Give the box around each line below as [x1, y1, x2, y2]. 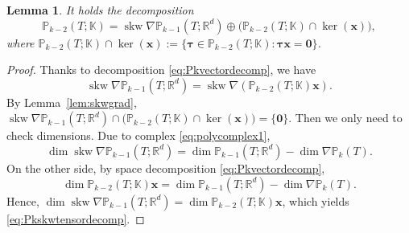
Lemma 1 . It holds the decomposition [6, 2, 194, 18]
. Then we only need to [288, 109, 403, 126]
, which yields [282, 192, 349, 209]
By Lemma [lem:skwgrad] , [6, 93, 137, 110]
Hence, [6, 192, 39, 209]
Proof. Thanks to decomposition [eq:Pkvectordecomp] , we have [6, 61, 316, 78]
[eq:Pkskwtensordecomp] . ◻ [6, 210, 145, 227]
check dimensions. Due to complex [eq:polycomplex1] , [6, 127, 271, 144]
